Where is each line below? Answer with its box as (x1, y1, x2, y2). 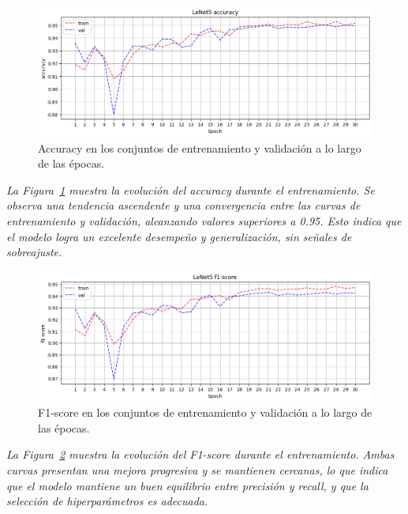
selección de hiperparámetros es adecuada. (6, 493, 208, 509)
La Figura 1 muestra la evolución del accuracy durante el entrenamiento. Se (6, 181, 375, 198)
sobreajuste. (6, 244, 62, 260)
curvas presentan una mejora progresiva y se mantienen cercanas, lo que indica (6, 462, 388, 478)
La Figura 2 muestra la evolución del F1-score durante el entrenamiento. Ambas (6, 446, 395, 463)
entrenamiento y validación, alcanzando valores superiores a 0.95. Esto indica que (6, 212, 402, 229)
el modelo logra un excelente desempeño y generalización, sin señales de (6, 228, 352, 244)
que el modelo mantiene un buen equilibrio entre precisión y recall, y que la (6, 477, 369, 493)
